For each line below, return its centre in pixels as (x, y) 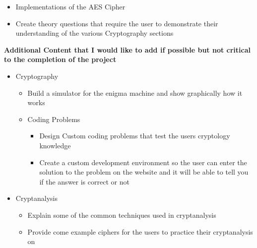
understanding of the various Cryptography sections (95, 33)
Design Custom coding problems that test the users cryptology (135, 136)
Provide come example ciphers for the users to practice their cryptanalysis (140, 231)
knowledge (55, 145)
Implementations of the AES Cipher (70, 6)
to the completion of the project (60, 59)
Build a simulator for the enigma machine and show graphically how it (135, 93)
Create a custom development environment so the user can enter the (143, 162)
